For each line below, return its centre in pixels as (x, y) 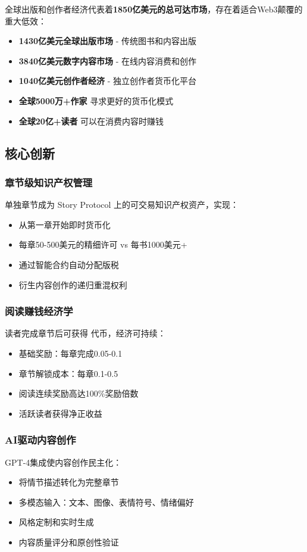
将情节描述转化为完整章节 (69, 482)
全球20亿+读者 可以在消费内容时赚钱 (91, 121)
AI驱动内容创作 (40, 440)
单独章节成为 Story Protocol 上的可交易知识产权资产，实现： (122, 205)
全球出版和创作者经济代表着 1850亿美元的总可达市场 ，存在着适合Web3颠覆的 (154, 9)
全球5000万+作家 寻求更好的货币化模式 (96, 100)
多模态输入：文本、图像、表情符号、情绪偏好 (106, 502)
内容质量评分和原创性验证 (69, 542)
